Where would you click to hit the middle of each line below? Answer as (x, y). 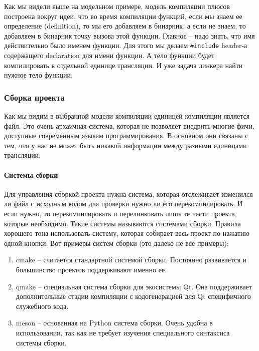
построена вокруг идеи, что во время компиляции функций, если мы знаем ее (123, 16)
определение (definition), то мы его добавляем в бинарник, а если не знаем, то (125, 26)
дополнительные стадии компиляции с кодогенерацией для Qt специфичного (133, 296)
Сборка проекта (34, 97)
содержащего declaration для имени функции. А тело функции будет (109, 55)
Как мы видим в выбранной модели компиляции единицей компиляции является (127, 116)
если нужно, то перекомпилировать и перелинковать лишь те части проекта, (120, 213)
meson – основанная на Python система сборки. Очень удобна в (114, 323)
